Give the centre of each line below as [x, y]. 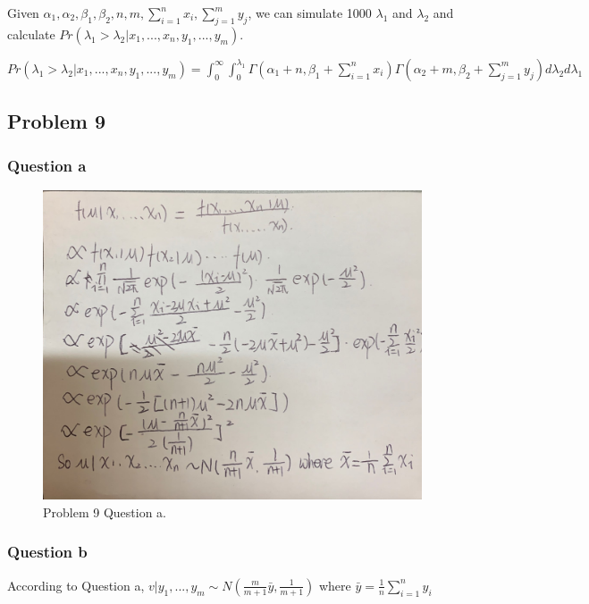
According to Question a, [76, 585]
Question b [47, 552]
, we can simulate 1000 [310, 13]
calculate [31, 34]
